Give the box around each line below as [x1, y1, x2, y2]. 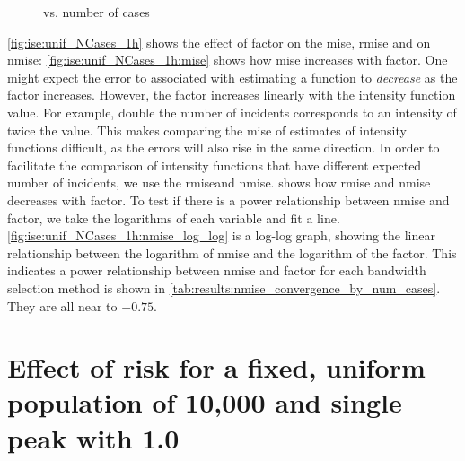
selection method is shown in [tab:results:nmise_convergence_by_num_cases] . [7, 278, 441, 297]
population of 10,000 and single [7, 384, 402, 421]
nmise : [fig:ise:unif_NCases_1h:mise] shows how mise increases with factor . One [7, 50, 448, 69]
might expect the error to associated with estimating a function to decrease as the [7, 67, 458, 86]
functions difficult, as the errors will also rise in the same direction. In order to [7, 138, 440, 157]
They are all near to [7, 296, 118, 315]
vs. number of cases [43, 3, 150, 21]
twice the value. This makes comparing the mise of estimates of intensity [7, 120, 407, 139]
